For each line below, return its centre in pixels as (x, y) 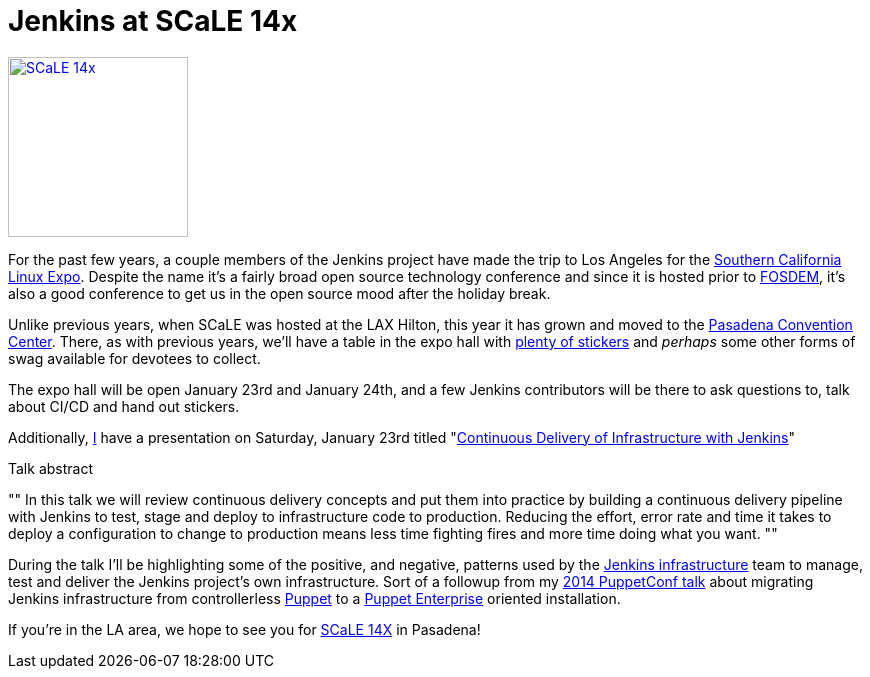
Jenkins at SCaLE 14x (153, 21)
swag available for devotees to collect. (134, 358)
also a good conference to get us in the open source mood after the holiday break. (279, 293)
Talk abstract (50, 468)
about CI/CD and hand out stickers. (124, 406)
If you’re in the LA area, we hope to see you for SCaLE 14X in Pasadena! (244, 629)
